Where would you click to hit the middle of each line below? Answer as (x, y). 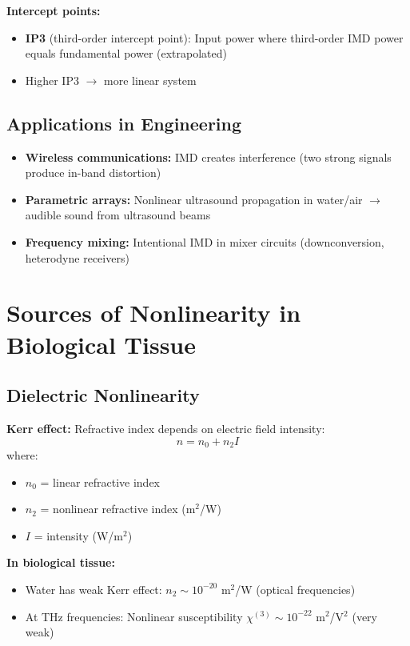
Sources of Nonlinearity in (154, 313)
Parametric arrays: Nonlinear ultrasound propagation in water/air (194, 199)
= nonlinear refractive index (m (118, 509)
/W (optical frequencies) (295, 589)
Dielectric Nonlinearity (103, 395)
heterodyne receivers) (77, 257)
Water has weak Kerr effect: (94, 589)
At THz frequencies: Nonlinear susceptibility (134, 616)
